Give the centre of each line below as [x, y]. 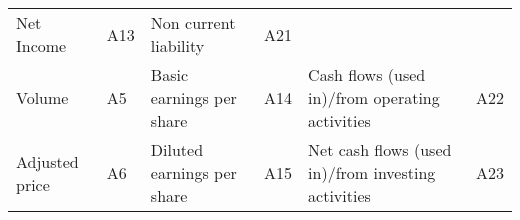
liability [177, 45]
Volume [42, 97]
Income [41, 45]
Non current [193, 22]
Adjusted [47, 161]
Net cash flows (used [380, 149]
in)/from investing [372, 172]
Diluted [177, 149]
